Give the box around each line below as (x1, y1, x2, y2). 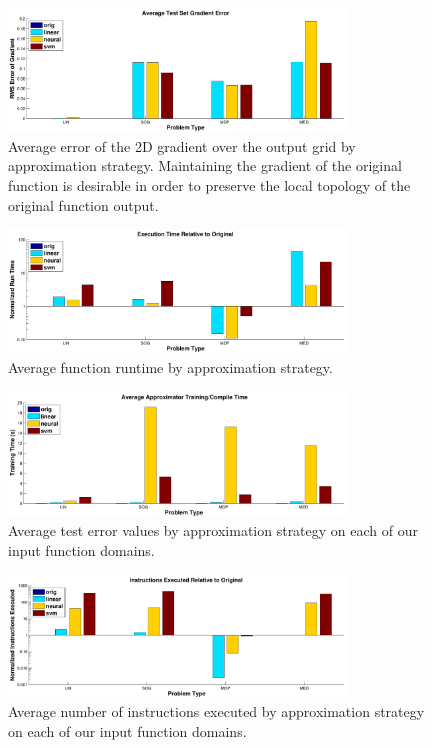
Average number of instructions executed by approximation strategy (8, 701, 425, 722)
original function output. (8, 194, 159, 215)
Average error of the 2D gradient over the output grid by (8, 135, 356, 156)
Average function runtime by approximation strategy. (8, 356, 333, 377)
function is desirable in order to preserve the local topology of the (8, 174, 411, 195)
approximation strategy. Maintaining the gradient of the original (8, 155, 402, 176)
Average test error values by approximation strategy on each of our (8, 520, 418, 541)
